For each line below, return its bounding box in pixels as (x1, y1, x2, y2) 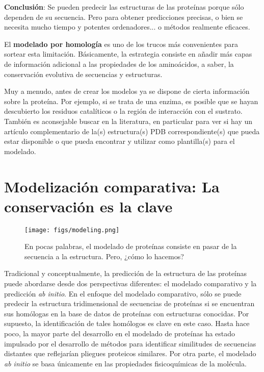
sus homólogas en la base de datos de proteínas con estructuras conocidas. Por (4, 308, 249, 318)
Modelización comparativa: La (4, 176, 220, 196)
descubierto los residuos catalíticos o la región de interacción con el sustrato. (4, 106, 243, 116)
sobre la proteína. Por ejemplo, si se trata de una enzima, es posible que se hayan (4, 95, 258, 106)
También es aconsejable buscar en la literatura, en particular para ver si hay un (4, 115, 253, 126)
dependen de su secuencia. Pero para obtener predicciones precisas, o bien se (4, 11, 243, 22)
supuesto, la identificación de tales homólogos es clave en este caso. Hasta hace (4, 318, 250, 329)
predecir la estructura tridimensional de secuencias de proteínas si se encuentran (4, 298, 255, 309)
